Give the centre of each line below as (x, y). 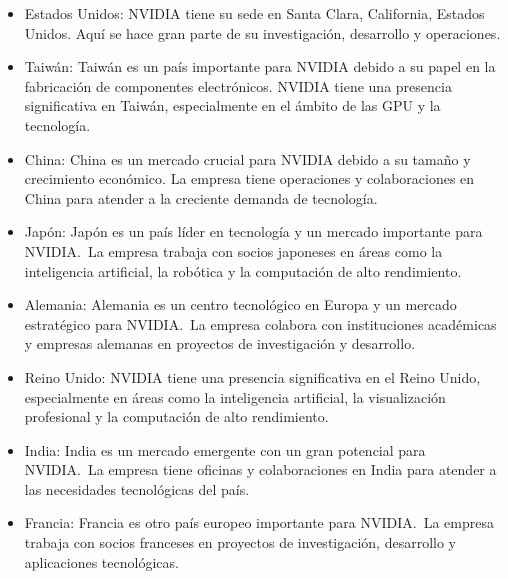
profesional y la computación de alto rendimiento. (176, 416)
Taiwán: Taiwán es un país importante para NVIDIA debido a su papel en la (260, 66)
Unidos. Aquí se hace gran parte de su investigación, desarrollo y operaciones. (262, 32)
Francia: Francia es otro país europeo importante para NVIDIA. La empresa (259, 522)
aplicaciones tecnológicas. (101, 561)
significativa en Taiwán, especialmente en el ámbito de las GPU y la (232, 105)
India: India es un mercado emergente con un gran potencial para (225, 449)
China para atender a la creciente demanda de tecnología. (201, 197)
